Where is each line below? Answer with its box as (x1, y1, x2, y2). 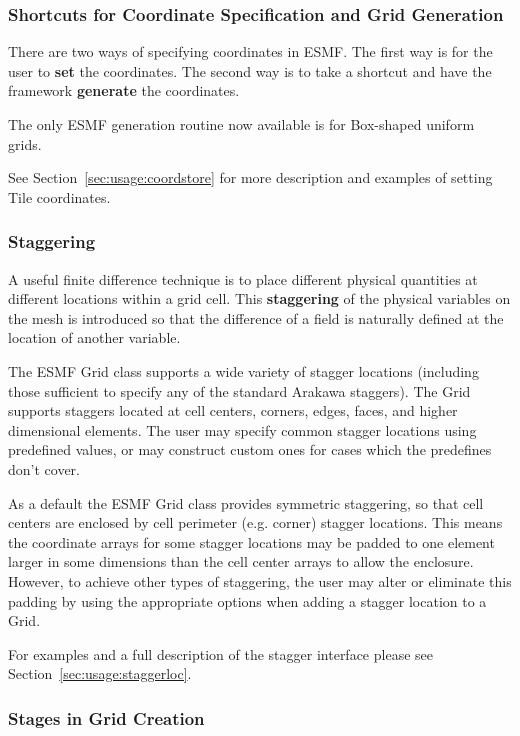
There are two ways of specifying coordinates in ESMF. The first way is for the (8, 41, 493, 62)
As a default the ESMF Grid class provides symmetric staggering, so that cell (8, 492, 484, 513)
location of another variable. (8, 327, 181, 348)
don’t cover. (8, 458, 80, 479)
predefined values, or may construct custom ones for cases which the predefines (8, 439, 492, 460)
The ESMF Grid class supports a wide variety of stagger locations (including (8, 360, 479, 381)
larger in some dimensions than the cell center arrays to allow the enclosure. (8, 551, 474, 572)
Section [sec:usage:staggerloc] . (8, 663, 192, 684)
